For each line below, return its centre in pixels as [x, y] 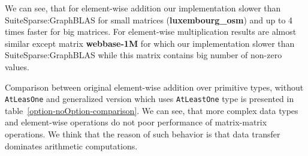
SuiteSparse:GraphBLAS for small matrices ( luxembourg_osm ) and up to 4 [149, 19]
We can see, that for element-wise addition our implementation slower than [143, 8]
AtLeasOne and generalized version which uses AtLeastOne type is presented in [150, 99]
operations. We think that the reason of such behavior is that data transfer [143, 134]
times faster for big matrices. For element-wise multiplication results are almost [151, 31]
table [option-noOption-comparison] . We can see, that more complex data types [152, 110]
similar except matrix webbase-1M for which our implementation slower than [150, 43]
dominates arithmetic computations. [71, 145]
